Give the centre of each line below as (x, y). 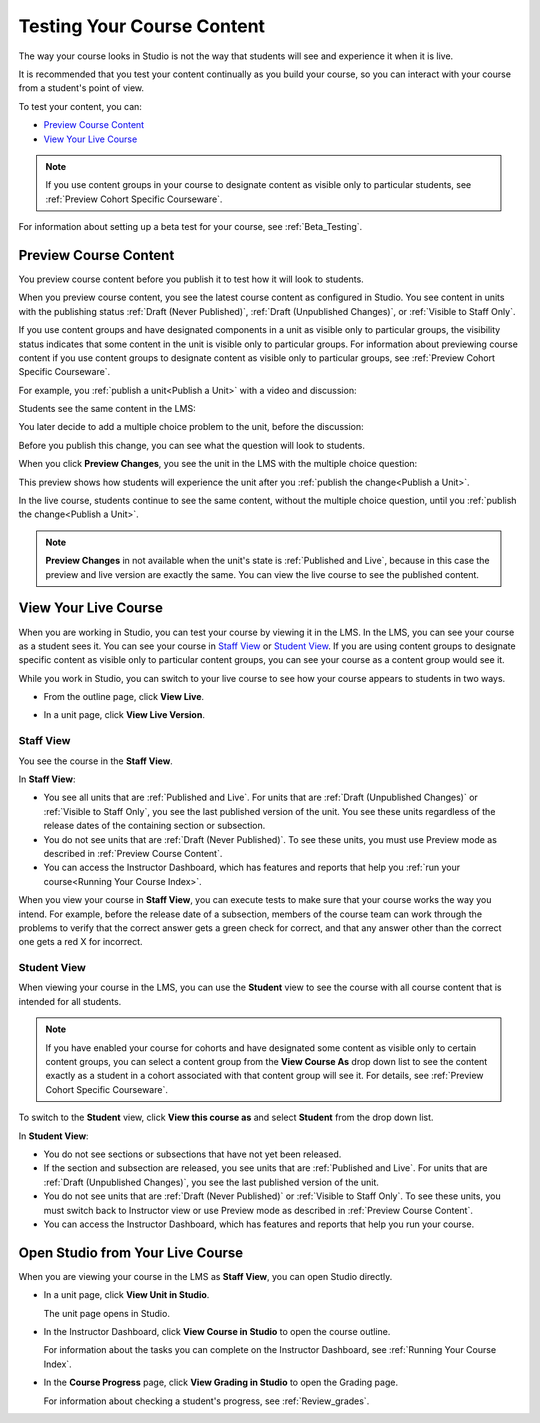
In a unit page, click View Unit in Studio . (126, 1295)
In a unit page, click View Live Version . (124, 715)
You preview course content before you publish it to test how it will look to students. (191, 279)
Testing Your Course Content (141, 26)
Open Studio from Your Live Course (131, 1252)
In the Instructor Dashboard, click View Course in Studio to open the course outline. (217, 1331)
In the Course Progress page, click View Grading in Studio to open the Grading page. (221, 1382)
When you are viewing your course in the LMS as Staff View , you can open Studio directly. (205, 1276)
